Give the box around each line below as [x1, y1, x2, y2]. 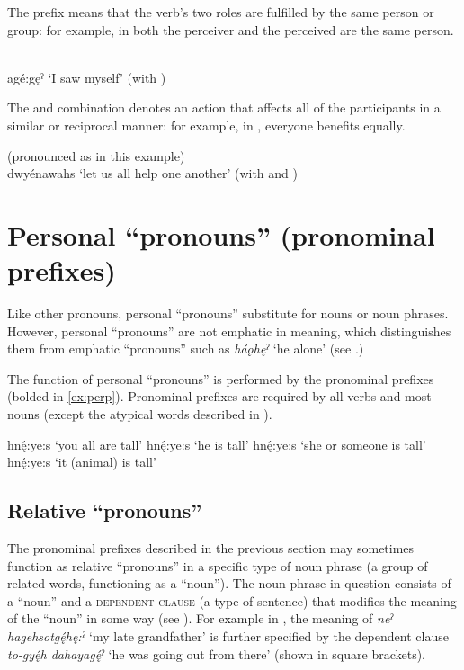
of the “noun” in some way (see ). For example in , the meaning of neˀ [7, 609, 394, 628]
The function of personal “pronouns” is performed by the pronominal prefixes [7, 369, 434, 388]
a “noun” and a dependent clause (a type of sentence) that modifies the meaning [7, 591, 457, 610]
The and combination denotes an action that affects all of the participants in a [7, 98, 441, 117]
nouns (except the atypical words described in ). [7, 405, 272, 424]
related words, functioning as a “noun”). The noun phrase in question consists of [7, 574, 451, 593]
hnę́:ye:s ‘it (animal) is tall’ [7, 452, 156, 471]
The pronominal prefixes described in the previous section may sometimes [7, 539, 415, 558]
